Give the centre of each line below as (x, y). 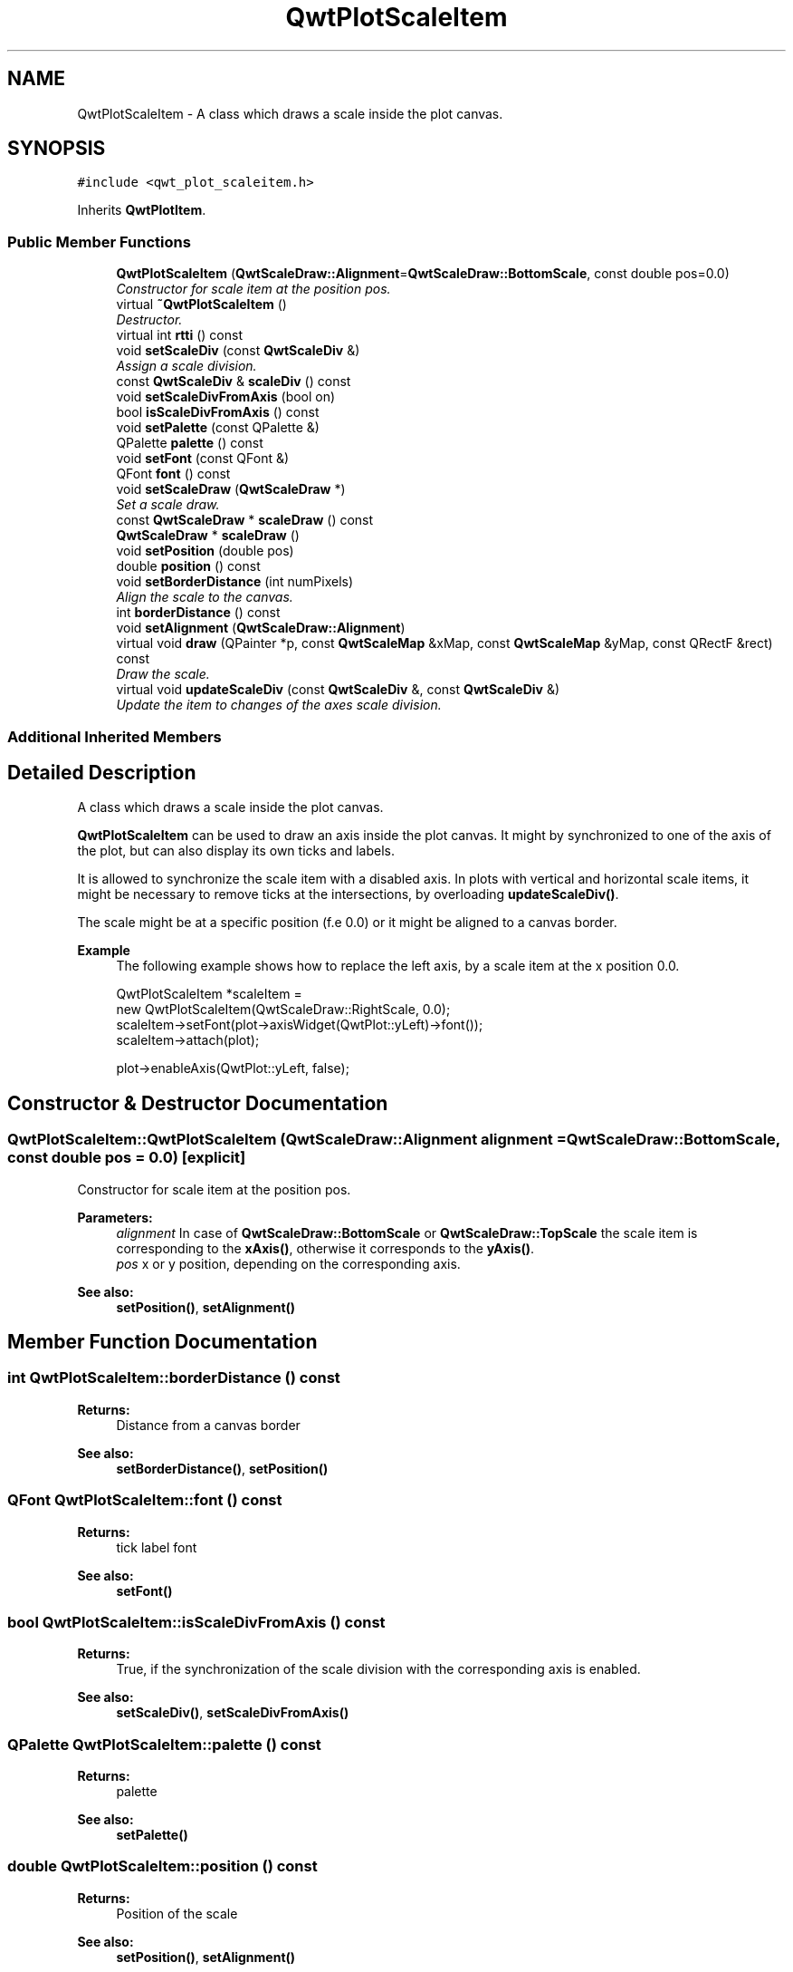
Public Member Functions (99, 242)
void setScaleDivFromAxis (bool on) (226, 397)
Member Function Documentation (162, 1342)
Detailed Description (102, 772)
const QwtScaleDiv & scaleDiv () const (234, 382)
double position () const (188, 566)
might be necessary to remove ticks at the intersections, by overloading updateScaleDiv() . (348, 894)
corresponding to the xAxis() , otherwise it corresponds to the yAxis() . (325, 1248)
